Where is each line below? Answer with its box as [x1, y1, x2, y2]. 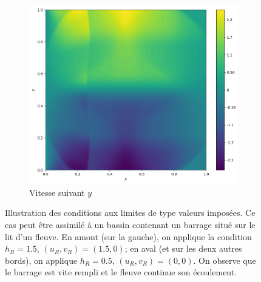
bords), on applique [5, 253, 78, 266]
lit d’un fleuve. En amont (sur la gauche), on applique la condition [5, 230, 252, 243]
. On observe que [193, 253, 256, 266]
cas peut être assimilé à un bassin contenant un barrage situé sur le [5, 218, 256, 230]
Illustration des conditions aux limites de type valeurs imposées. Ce [5, 206, 256, 219]
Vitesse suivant [29, 186, 85, 198]
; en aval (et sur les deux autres [124, 242, 242, 255]
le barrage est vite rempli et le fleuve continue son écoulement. [5, 266, 237, 278]
